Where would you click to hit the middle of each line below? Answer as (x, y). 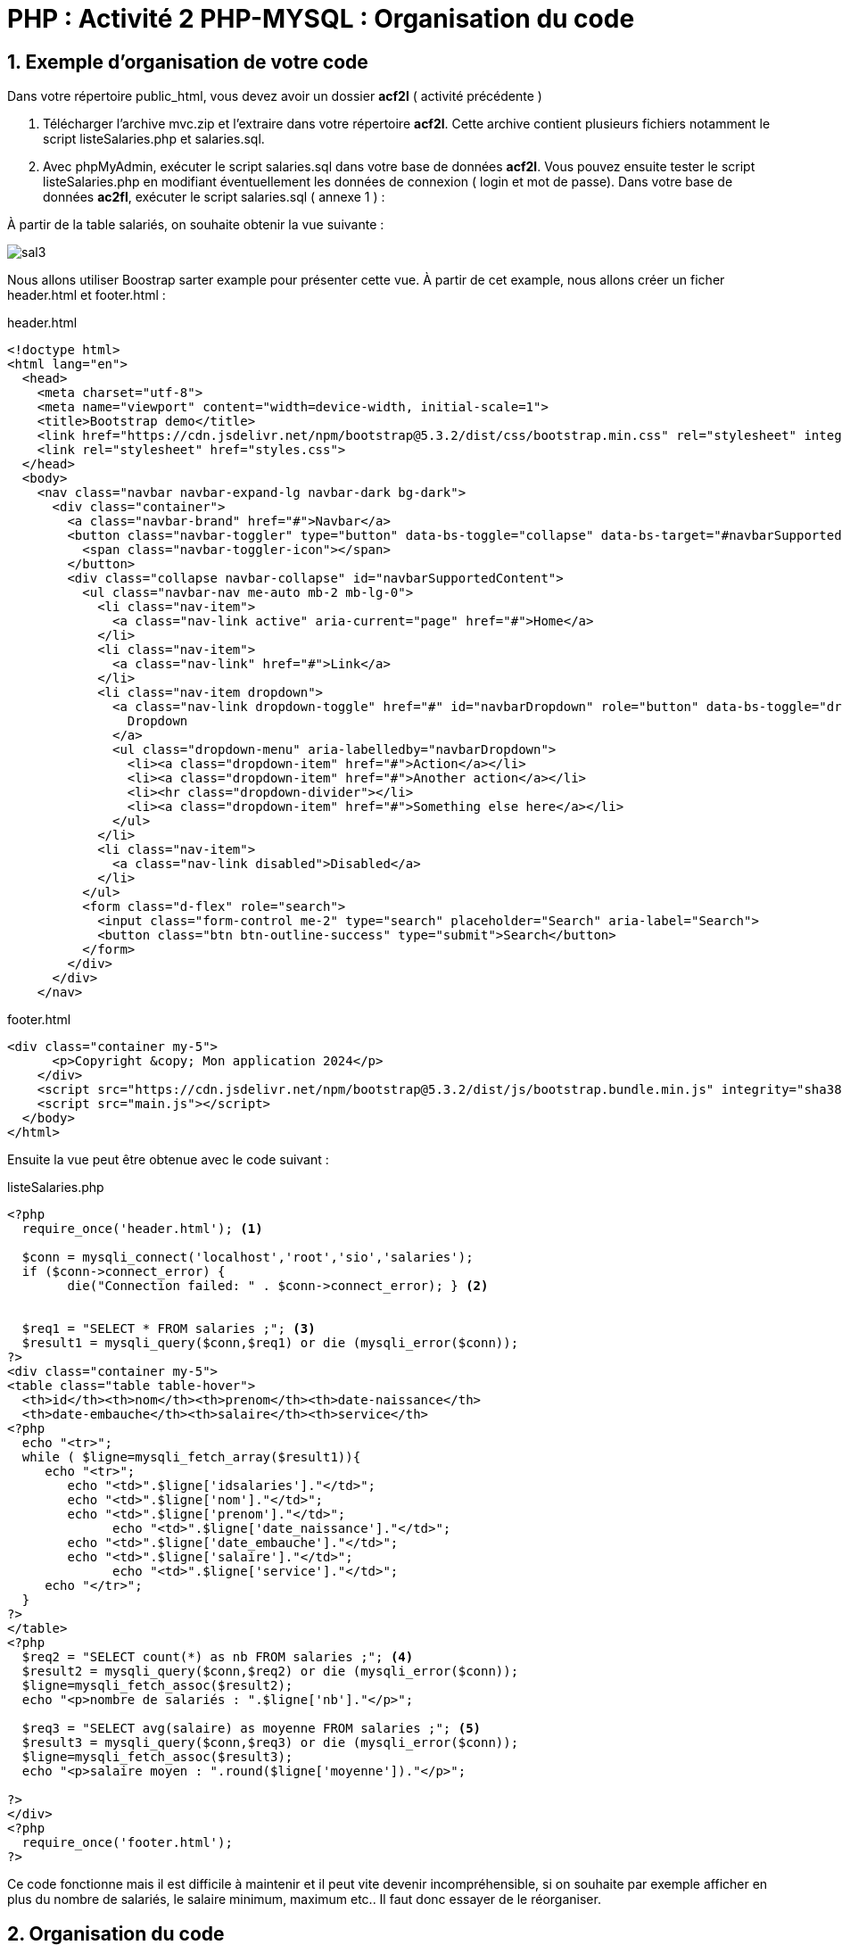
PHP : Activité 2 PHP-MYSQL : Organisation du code (321, 19)
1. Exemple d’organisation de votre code (188, 62)
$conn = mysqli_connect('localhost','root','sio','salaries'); (248, 1258)
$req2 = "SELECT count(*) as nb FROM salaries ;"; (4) (218, 1657)
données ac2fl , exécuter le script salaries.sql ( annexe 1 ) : (214, 197)
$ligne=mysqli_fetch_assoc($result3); (157, 1757)
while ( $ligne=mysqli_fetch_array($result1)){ (191, 1457)
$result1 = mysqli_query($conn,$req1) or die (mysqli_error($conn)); (270, 1343)
